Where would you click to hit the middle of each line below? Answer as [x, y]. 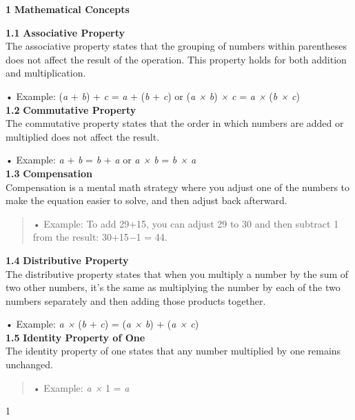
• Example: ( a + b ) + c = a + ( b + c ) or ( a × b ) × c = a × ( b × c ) [153, 96]
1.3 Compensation [49, 173]
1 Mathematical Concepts [68, 9]
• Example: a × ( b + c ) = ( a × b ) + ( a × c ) [102, 324]
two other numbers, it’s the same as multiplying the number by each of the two [173, 287]
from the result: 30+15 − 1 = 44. [100, 237]
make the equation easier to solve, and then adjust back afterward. [146, 200]
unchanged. [29, 364]
